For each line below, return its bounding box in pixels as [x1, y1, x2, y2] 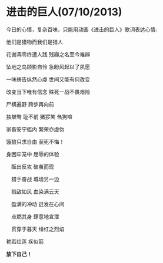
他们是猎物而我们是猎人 [6, 38, 63, 45]
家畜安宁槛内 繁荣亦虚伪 [6, 126, 65, 133]
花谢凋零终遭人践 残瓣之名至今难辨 [6, 50, 90, 58]
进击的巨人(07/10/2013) [6, 5, 122, 19]
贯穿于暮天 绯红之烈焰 [11, 225, 65, 232]
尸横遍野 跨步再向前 [6, 100, 54, 107]
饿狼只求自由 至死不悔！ [6, 138, 65, 145]
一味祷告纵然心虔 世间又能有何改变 [6, 76, 90, 83]
